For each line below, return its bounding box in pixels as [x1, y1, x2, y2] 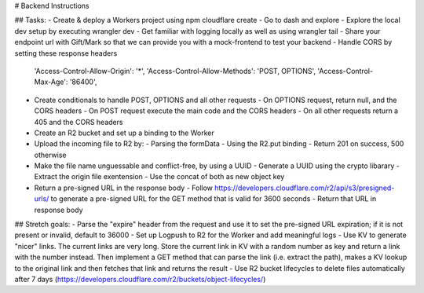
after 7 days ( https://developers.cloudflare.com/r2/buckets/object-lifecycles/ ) [14, 274, 266, 284]
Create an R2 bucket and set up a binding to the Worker [34, 128, 215, 137]
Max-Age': [34, 77, 68, 86]
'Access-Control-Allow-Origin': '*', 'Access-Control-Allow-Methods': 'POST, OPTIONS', [34, 66, 316, 75]
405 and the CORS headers [34, 117, 123, 126]
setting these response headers [14, 48, 118, 58]
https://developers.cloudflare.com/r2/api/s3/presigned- [214, 183, 395, 192]
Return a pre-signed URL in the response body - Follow [34, 183, 214, 192]
